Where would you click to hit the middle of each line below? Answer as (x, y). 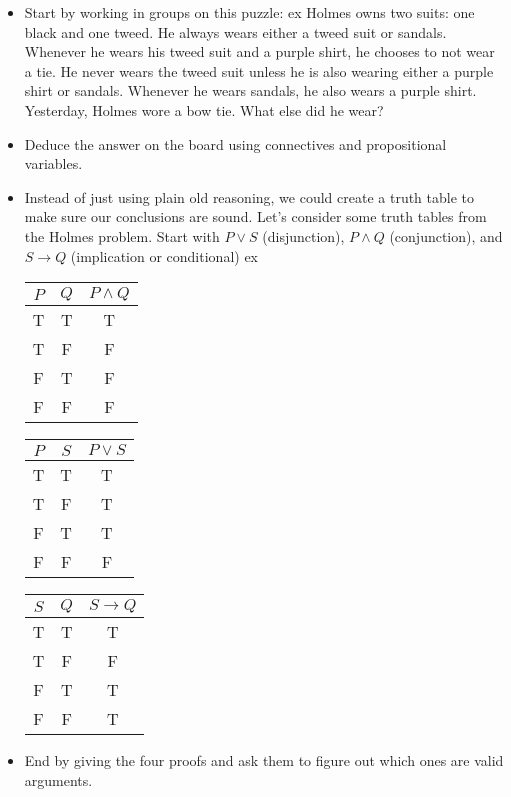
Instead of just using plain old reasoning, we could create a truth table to (249, 196)
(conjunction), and (446, 235)
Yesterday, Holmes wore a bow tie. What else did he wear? (204, 109)
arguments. (58, 779)
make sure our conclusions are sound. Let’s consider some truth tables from (255, 216)
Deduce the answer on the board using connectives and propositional (235, 143)
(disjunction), (303, 235)
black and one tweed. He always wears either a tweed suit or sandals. (235, 31)
